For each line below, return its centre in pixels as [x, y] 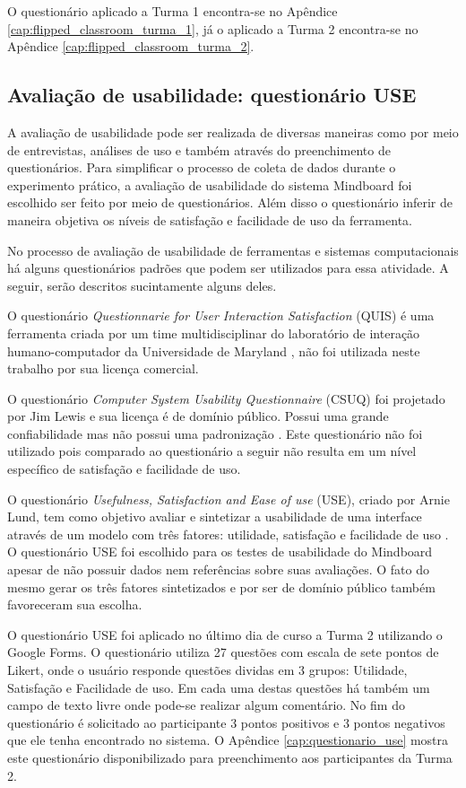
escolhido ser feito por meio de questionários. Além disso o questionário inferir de [230, 202]
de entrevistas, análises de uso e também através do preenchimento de [199, 149]
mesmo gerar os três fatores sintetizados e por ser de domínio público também [221, 587]
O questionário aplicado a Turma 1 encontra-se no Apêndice [173, 11]
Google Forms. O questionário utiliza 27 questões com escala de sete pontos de [223, 652]
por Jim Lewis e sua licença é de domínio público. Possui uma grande [198, 416]
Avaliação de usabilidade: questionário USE [212, 95]
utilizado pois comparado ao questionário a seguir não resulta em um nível [212, 451]
